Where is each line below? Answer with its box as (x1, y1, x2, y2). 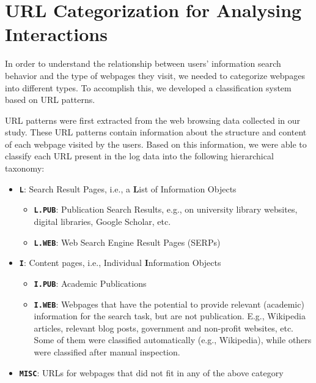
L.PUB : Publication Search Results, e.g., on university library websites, (34, 203, 298, 216)
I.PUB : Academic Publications (34, 276, 147, 289)
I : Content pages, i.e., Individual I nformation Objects (19, 256, 221, 269)
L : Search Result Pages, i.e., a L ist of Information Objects (19, 182, 237, 195)
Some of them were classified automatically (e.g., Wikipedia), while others (34, 333, 312, 346)
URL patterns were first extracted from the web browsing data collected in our (5, 113, 301, 126)
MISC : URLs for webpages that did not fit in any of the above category (19, 366, 284, 379)
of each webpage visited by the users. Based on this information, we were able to (5, 137, 307, 150)
